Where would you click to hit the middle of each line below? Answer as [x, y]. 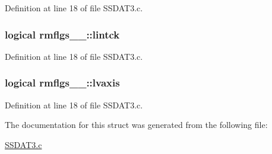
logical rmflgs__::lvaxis [62, 83]
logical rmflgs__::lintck [62, 34]
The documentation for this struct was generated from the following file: [136, 125]
